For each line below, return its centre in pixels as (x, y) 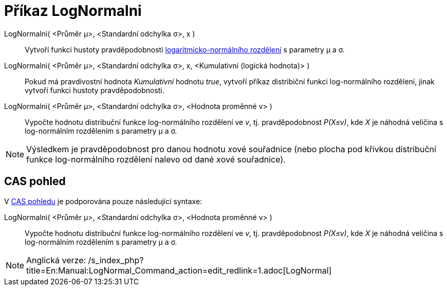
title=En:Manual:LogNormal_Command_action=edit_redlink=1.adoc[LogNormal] (179, 270)
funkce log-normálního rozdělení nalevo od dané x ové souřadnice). (156, 159)
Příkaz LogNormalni (73, 11)
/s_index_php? (116, 260)
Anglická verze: (56, 260)
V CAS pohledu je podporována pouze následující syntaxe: (103, 201)
